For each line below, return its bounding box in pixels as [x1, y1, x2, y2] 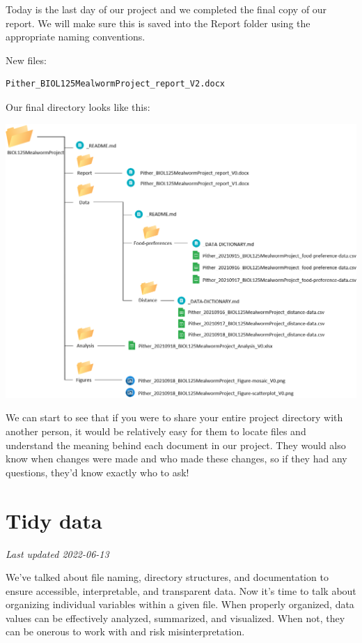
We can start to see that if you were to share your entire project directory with [6, 410, 343, 425]
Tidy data [6, 506, 102, 534]
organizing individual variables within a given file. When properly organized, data [6, 597, 354, 612]
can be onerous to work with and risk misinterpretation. [6, 624, 245, 639]
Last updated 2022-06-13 [6, 546, 109, 561]
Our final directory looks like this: [6, 99, 150, 114]
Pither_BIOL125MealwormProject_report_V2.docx [6, 79, 225, 89]
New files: [6, 52, 47, 67]
